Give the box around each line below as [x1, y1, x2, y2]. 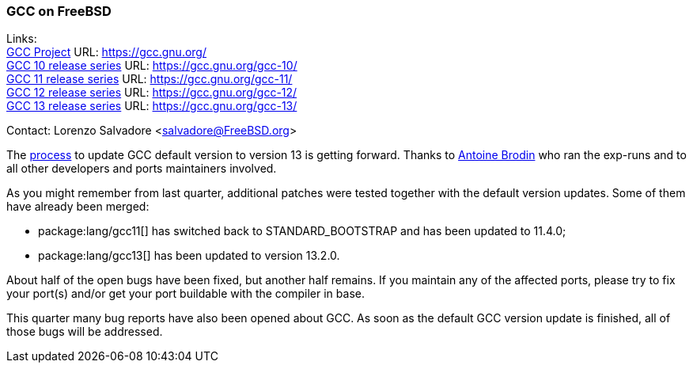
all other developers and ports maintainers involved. [6, 162, 277, 176]
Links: [6, 32, 37, 46]
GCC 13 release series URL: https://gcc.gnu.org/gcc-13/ [6, 99, 297, 113]
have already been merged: [6, 200, 150, 214]
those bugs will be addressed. [6, 325, 163, 339]
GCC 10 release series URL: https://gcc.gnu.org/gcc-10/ [6, 59, 297, 73]
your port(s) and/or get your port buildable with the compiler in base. [6, 287, 365, 301]
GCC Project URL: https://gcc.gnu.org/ [6, 45, 206, 59]
